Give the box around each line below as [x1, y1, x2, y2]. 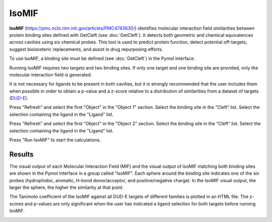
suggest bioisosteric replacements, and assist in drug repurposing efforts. [9, 46, 163, 52]
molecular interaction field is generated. [9, 71, 92, 78]
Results [9, 150, 34, 159]
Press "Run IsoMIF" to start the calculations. [9, 137, 101, 143]
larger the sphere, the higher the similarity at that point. [9, 184, 124, 191]
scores [9, 200, 24, 206]
